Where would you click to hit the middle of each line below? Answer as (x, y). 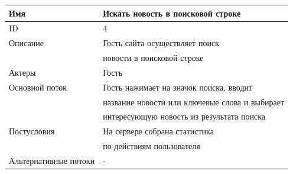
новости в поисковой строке (153, 58)
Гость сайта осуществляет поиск (161, 43)
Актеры (22, 72)
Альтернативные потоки (52, 160)
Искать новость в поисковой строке (172, 13)
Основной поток (38, 87)
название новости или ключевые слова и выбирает (194, 101)
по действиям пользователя (152, 146)
